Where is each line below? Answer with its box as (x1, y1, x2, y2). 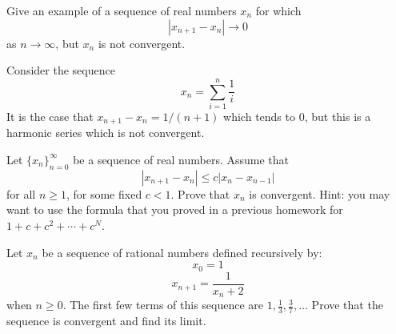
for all (6, 185, 36, 202)
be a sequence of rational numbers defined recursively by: (42, 243, 322, 260)
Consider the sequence (6, 62, 115, 78)
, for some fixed (66, 185, 142, 202)
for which (255, 2, 302, 18)
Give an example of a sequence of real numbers (6, 2, 237, 18)
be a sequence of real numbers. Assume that (73, 151, 290, 167)
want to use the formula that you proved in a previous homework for (6, 201, 343, 218)
